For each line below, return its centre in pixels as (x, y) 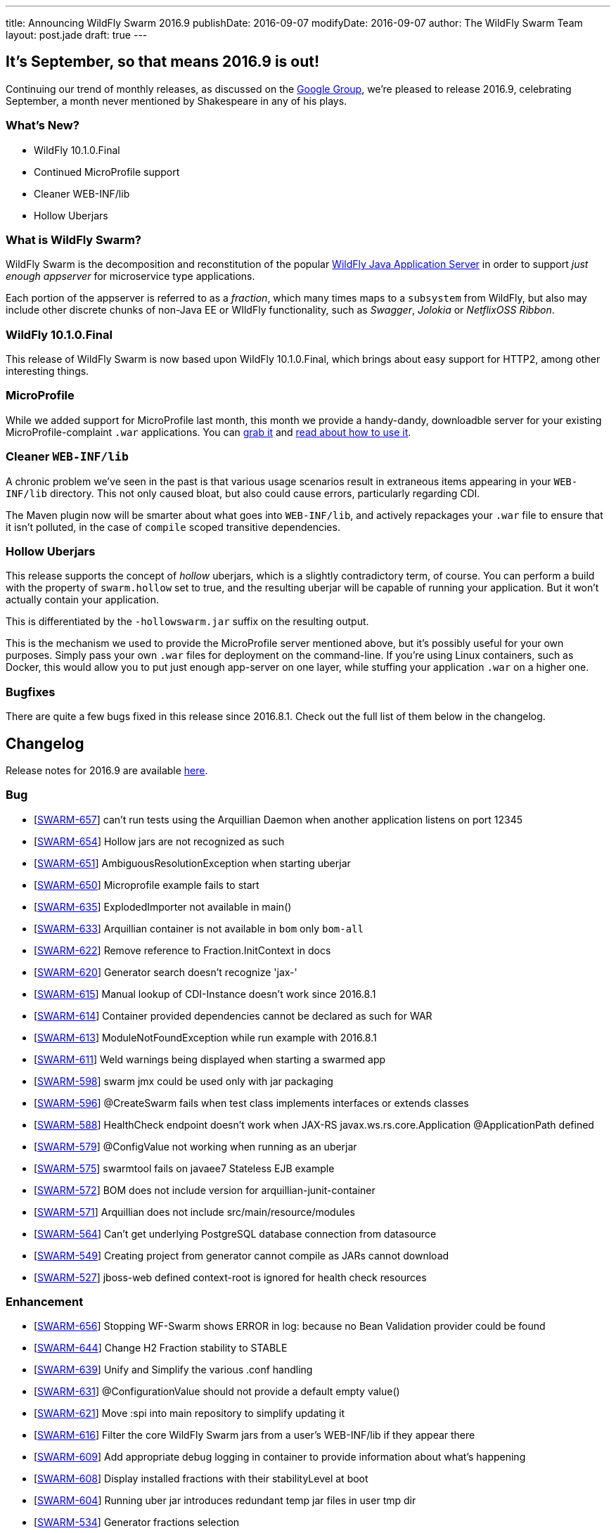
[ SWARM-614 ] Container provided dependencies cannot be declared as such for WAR (233, 1015)
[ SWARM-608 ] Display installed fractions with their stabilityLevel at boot (201, 1479)
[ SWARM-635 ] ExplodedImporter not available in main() (163, 906)
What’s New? (43, 126)
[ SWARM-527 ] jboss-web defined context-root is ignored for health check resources (230, 1277)
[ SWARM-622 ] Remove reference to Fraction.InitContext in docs (182, 950)
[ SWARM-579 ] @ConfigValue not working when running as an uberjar (195, 1146)
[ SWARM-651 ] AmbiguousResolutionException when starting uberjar (192, 863)
